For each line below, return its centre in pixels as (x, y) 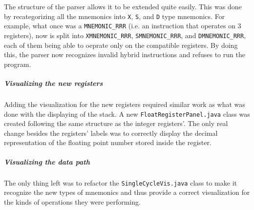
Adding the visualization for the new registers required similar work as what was (125, 104)
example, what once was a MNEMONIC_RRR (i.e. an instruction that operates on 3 (123, 26)
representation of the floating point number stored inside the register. (108, 142)
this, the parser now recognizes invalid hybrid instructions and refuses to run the (125, 54)
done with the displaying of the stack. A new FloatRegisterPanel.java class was (127, 114)
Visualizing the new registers (53, 83)
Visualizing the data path (47, 161)
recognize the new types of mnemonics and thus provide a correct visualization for (127, 192)
